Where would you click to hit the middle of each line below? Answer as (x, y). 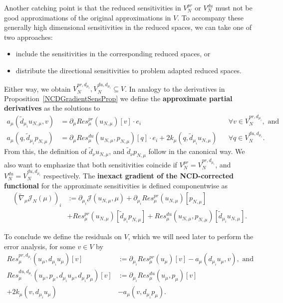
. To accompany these (210, 17)
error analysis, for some (40, 246)
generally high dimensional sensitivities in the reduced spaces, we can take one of (128, 27)
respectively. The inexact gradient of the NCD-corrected (139, 176)
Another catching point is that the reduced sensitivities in (93, 7)
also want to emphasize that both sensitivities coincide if (91, 164)
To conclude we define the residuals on (63, 236)
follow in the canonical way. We (197, 151)
